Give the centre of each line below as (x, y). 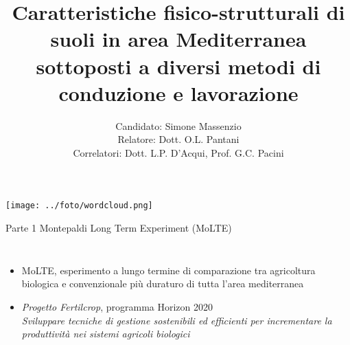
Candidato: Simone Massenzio (178, 125)
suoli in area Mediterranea (178, 39)
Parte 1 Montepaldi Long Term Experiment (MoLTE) (119, 228)
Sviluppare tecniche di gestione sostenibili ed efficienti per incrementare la (177, 320)
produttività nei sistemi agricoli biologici (106, 334)
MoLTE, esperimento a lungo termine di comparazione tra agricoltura (168, 270)
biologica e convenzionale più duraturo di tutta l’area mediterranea (163, 283)
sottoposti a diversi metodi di (178, 66)
